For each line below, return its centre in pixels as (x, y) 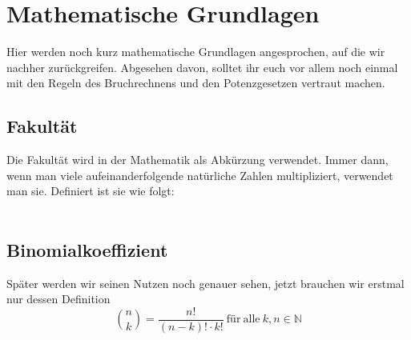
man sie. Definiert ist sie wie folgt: (91, 191)
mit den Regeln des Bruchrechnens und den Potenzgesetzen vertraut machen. (196, 83)
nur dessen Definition (58, 299)
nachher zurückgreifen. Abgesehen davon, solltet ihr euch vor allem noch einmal (202, 67)
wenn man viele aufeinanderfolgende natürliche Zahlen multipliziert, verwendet (200, 175)
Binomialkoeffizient (87, 249)
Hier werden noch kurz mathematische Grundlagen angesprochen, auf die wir (196, 52)
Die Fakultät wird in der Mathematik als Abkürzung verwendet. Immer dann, (197, 160)
